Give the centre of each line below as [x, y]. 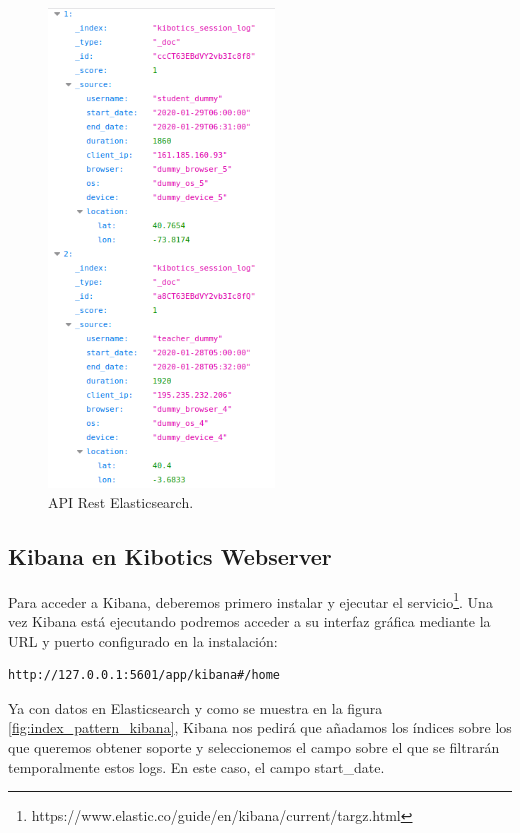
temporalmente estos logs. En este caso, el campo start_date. [196, 766]
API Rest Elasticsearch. [121, 501]
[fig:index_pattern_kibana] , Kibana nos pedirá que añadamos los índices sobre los [260, 727]
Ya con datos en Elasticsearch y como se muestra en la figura [195, 707]
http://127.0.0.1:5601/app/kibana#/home [144, 675]
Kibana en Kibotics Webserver [170, 555]
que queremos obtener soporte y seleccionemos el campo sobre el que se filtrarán [254, 746]
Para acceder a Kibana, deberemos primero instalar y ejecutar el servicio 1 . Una [250, 600]
